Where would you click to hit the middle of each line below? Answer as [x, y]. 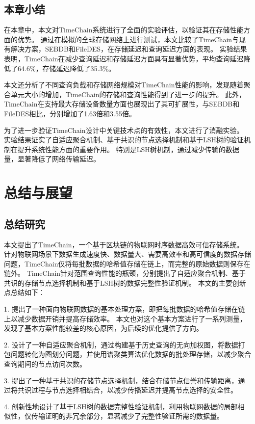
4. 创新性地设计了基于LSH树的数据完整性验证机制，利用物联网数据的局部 [121, 406]
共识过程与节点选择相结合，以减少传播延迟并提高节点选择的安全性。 [127, 390]
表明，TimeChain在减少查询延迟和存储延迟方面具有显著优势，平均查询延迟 [124, 58]
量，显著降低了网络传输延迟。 [52, 159]
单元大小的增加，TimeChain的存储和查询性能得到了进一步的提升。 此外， [128, 94]
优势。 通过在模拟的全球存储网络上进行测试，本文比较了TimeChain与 [128, 39]
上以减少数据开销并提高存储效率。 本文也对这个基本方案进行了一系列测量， [125, 318]
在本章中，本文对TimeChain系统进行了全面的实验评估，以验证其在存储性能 [124, 30]
